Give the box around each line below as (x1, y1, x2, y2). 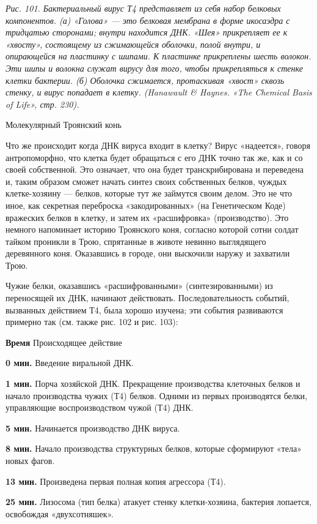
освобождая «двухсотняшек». (5, 507, 114, 520)
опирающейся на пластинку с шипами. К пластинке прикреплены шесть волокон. (5, 50, 312, 62)
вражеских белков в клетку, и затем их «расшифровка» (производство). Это (5, 211, 289, 223)
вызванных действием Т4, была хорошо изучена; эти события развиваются (5, 303, 283, 316)
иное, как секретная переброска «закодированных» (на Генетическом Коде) (5, 198, 286, 211)
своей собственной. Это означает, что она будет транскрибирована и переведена (5, 163, 304, 176)
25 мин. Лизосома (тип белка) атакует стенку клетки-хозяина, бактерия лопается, (5, 495, 312, 508)
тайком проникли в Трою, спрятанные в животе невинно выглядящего (5, 234, 266, 247)
